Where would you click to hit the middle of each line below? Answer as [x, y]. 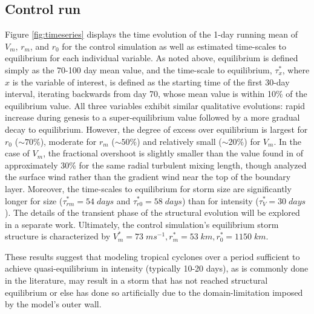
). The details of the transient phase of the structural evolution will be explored [152, 212]
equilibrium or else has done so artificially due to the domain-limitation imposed [154, 292]
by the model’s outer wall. [53, 304]
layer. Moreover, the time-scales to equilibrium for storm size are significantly [148, 188]
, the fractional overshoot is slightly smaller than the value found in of [173, 153]
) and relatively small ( [179, 141]
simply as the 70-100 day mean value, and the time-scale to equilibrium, [139, 69]
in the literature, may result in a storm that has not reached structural [136, 280]
